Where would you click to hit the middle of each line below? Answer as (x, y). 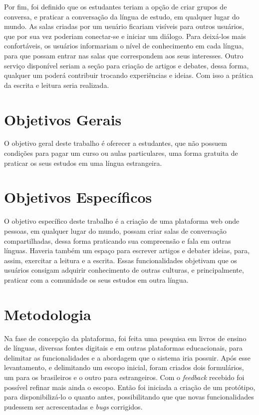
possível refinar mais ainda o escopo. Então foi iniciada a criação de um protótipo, (130, 387)
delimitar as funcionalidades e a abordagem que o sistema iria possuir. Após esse (127, 357)
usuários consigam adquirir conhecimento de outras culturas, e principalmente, (124, 270)
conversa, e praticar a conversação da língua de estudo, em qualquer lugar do (122, 16)
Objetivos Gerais (63, 119)
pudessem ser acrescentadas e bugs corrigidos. (73, 406)
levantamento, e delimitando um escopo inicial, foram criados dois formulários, (124, 367)
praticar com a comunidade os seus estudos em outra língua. (96, 279)
